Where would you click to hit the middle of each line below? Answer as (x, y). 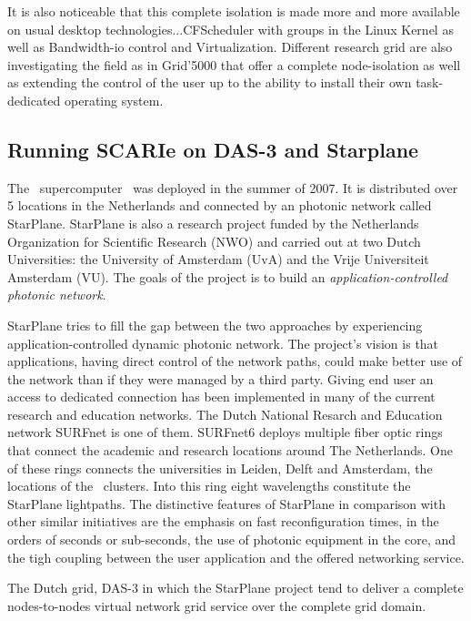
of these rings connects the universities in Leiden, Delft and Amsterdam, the (220, 468)
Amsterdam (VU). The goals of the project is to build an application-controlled (228, 276)
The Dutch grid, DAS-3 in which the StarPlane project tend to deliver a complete (235, 588)
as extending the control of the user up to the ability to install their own (210, 82)
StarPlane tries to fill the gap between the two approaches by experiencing (215, 325)
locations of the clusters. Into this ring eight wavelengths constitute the (209, 486)
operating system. (114, 100)
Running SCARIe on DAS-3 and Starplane (213, 149)
